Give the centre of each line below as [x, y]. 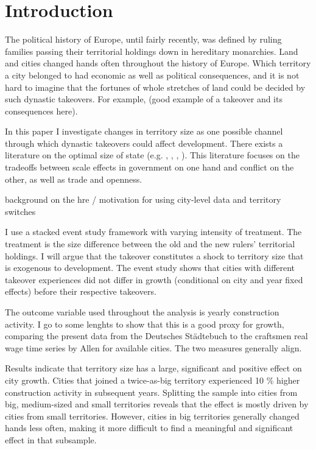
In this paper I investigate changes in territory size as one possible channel [144, 131]
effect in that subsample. [51, 439]
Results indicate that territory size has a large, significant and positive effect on [153, 368]
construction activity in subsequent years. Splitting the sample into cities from [151, 392]
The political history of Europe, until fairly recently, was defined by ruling [143, 39]
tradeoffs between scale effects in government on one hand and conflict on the [149, 167]
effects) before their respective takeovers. [81, 291]
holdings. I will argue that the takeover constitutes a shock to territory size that [154, 255]
